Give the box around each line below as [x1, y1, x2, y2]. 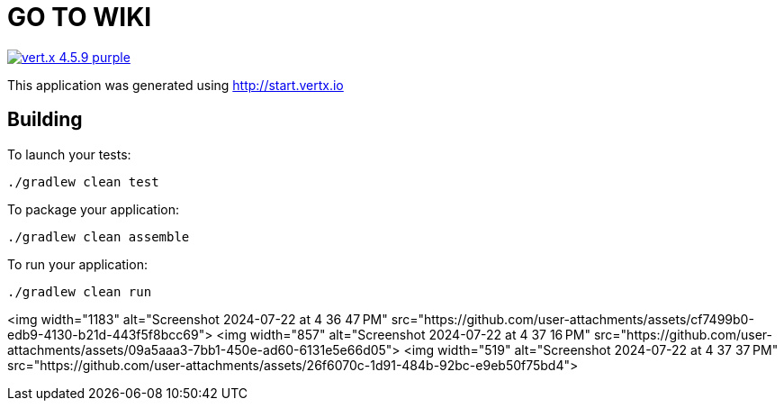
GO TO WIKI [7, 2, 152, 32]
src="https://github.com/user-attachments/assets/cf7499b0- [391, 311, 754, 327]
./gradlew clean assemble [7, 229, 190, 244]
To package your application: [7, 201, 180, 217]
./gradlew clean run [7, 284, 152, 299]
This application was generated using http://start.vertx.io [7, 77, 344, 93]
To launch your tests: [7, 146, 131, 162]
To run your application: [7, 256, 148, 272]
